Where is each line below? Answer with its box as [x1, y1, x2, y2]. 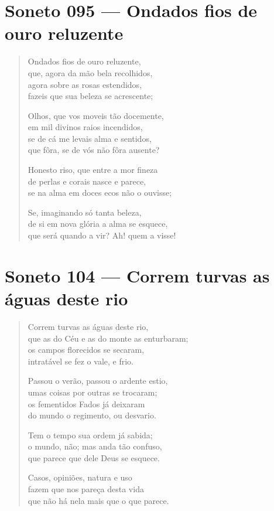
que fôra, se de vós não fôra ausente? [28, 144, 160, 156]
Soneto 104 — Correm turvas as [5, 263, 270, 287]
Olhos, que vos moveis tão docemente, [28, 109, 164, 121]
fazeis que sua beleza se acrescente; [28, 90, 153, 102]
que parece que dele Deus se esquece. [28, 451, 160, 464]
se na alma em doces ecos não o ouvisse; [28, 186, 172, 199]
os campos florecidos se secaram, [28, 343, 145, 356]
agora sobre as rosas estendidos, [28, 78, 142, 90]
